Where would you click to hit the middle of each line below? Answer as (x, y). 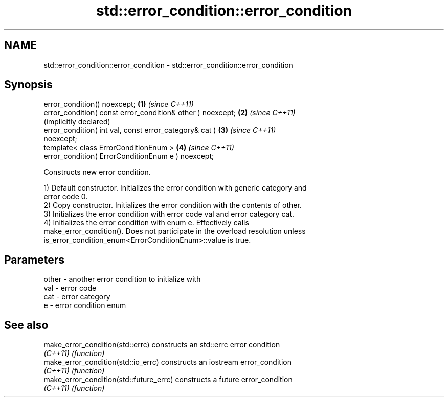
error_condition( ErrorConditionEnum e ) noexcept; (129, 156)
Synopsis (28, 85)
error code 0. (66, 197)
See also (26, 325)
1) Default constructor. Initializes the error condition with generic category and (175, 188)
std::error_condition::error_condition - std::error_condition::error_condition (168, 65)
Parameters (34, 260)
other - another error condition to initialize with (122, 279)
